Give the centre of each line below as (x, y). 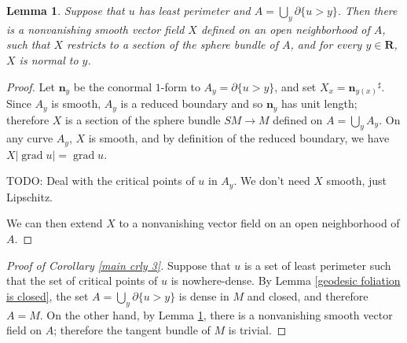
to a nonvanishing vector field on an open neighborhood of (259, 223)
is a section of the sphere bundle (143, 119)
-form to (180, 86)
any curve (30, 138)
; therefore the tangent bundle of (132, 330)
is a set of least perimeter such (317, 265)
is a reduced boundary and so (192, 103)
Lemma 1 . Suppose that (66, 10)
